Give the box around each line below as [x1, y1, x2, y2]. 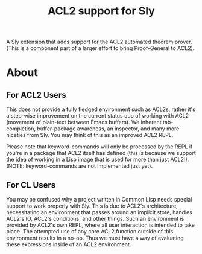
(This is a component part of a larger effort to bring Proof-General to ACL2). [6, 45, 195, 52]
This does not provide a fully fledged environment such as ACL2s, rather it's [6, 106, 196, 113]
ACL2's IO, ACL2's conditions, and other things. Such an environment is [6, 215, 185, 222]
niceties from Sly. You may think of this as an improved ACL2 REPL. [6, 132, 174, 139]
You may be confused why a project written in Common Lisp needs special [6, 196, 192, 203]
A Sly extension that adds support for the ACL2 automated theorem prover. [6, 38, 192, 46]
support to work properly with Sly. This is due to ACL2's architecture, [6, 202, 178, 209]
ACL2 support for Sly [48, 4, 155, 18]
